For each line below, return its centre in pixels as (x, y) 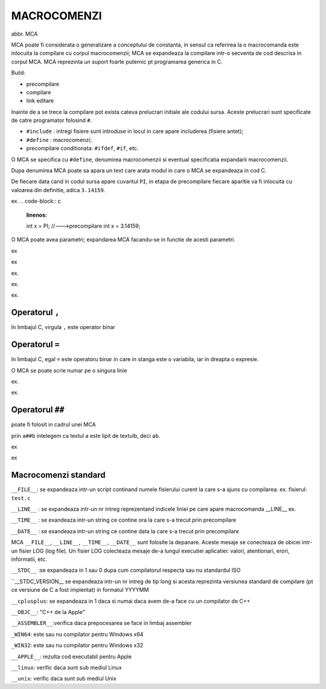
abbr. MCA (24, 34)
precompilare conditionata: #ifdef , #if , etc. (82, 149)
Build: (18, 73)
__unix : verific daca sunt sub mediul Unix (64, 679)
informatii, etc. (29, 559)
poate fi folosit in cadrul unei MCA (53, 425)
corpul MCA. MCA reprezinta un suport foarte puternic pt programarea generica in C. (117, 62)
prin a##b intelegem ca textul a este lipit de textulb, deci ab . (86, 435)
